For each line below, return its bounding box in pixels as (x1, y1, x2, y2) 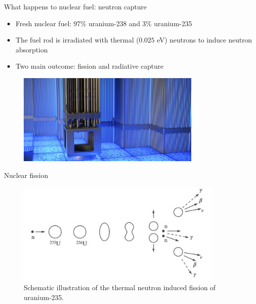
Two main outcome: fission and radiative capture (15, 61, 164, 71)
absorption (15, 44, 48, 54)
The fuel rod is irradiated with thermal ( (15, 35, 139, 45)
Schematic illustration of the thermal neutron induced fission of (24, 282, 216, 292)
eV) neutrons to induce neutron (157, 35, 252, 45)
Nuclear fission (4, 170, 48, 180)
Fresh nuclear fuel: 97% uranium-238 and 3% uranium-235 (15, 18, 192, 28)
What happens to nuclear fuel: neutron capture (4, 1, 147, 11)
